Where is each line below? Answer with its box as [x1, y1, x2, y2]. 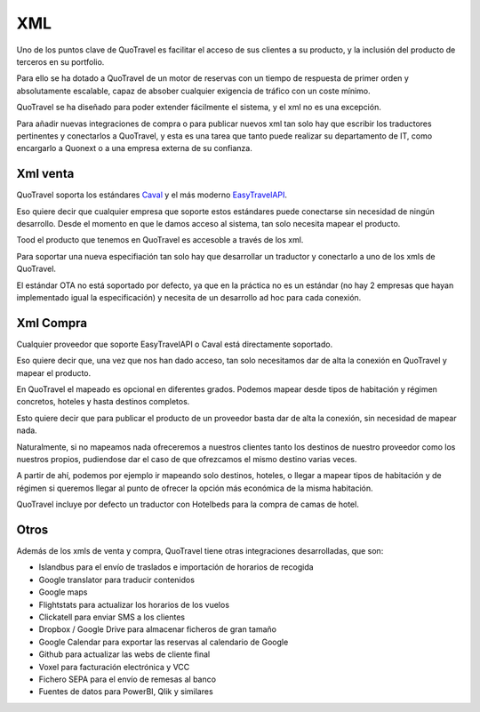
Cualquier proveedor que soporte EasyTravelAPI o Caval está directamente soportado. [16, 339, 333, 349]
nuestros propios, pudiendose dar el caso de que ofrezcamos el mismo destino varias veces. [16, 453, 357, 464]
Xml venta [16, 166, 75, 181]
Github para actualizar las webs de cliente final [38, 649, 211, 660]
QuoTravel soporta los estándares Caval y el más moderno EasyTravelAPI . [16, 189, 288, 200]
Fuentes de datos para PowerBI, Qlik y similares [38, 686, 213, 697]
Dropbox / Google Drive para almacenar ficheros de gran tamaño [38, 624, 277, 635]
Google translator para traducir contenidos [38, 574, 196, 585]
